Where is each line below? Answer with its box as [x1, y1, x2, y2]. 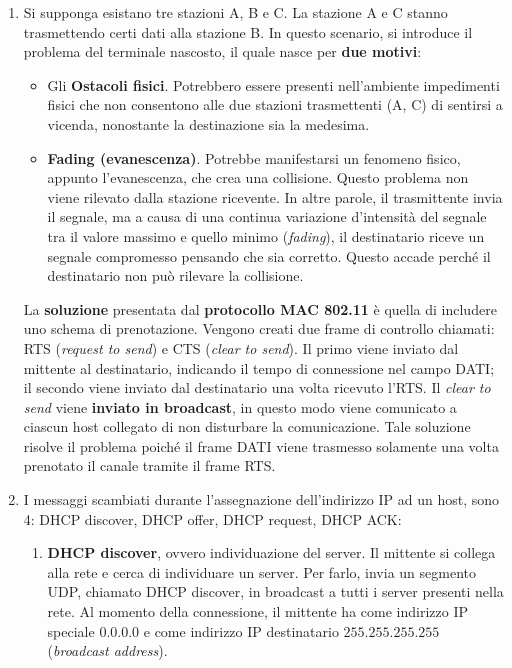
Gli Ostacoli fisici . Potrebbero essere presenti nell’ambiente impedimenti [47, 74, 500, 95]
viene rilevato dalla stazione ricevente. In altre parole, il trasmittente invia [47, 186, 503, 207]
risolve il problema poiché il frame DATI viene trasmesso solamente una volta [23, 435, 499, 456]
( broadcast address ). [47, 640, 168, 661]
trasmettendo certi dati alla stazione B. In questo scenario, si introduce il [23, 21, 473, 42]
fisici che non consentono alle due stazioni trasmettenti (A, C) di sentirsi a [47, 94, 503, 115]
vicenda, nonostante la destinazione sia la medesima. [47, 113, 370, 134]
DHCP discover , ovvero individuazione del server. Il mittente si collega [47, 542, 496, 563]
